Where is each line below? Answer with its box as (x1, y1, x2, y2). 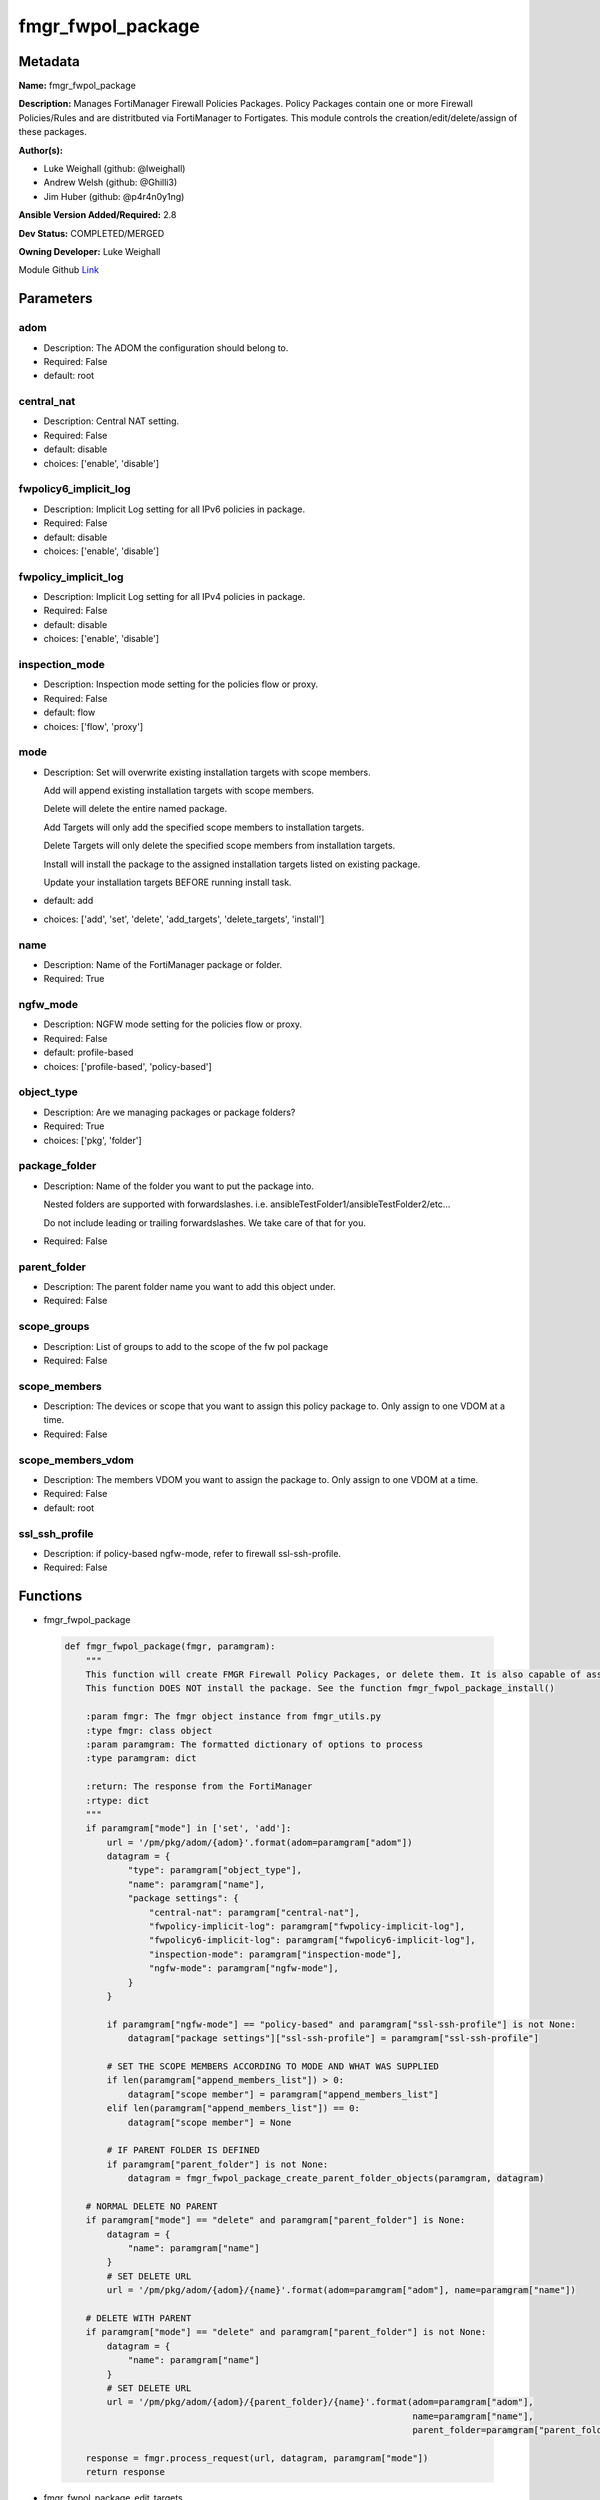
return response (85, 2466, 165, 2478)
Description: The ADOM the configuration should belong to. (43, 341, 289, 354)
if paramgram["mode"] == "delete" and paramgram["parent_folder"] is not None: (85, 2326, 487, 2338)
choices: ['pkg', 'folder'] (43, 1134, 142, 1146)
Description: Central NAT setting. (43, 415, 180, 427)
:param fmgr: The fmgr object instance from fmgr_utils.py (85, 1711, 382, 1722)
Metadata (18, 53, 80, 70)
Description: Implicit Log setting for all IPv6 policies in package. (43, 503, 305, 515)
